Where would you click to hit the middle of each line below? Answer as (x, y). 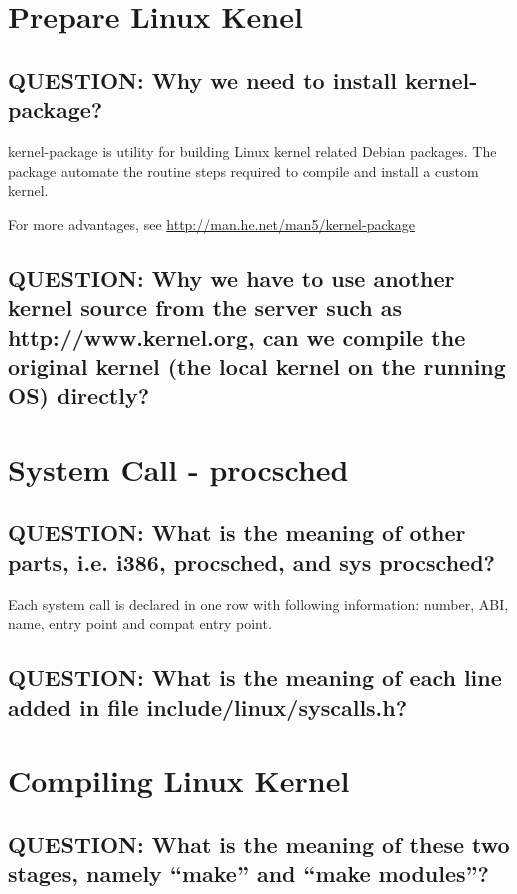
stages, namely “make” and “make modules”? (248, 873)
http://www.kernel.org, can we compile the (237, 336)
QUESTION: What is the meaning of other (237, 532)
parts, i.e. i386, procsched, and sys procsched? (251, 561)
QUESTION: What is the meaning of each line (255, 677)
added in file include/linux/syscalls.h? (208, 706)
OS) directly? (79, 395)
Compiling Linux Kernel (179, 780)
